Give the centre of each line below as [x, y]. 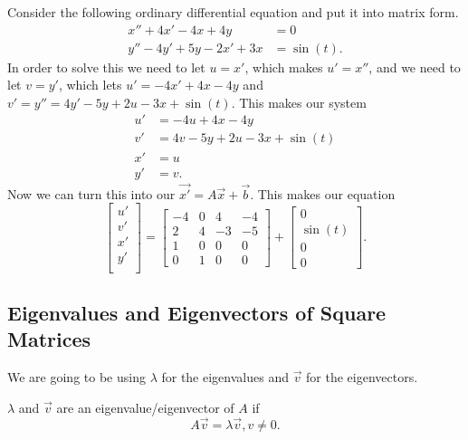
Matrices [49, 339]
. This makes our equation [323, 193]
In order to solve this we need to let [106, 67]
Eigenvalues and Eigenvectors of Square [197, 312]
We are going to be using [76, 377]
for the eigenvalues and [225, 377]
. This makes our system [299, 102]
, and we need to [415, 67]
